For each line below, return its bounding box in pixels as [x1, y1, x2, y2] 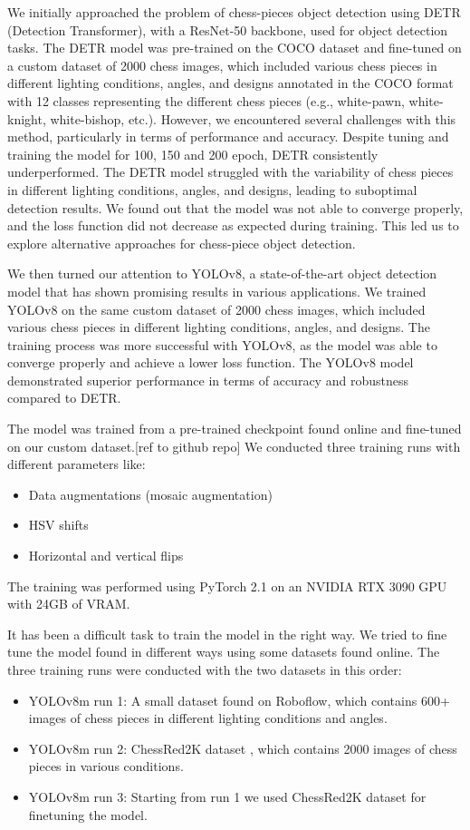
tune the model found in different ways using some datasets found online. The [7, 642, 440, 661]
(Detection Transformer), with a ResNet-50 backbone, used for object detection [7, 20, 448, 39]
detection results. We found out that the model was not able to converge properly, [7, 198, 464, 217]
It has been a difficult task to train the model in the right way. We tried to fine [7, 624, 447, 643]
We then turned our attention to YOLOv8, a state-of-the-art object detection [7, 264, 437, 283]
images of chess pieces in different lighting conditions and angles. [28, 708, 388, 727]
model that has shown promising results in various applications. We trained [7, 281, 427, 300]
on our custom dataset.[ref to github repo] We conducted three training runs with [7, 436, 461, 455]
